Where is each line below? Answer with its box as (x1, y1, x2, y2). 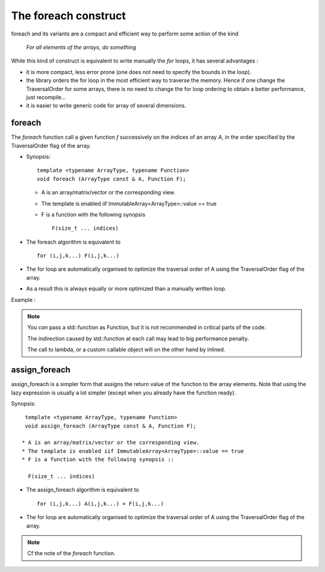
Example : (11, 296, 36, 303)
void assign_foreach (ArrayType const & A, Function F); (25, 422, 197, 429)
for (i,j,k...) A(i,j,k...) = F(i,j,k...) (37, 500, 164, 507)
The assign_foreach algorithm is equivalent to (26, 486, 140, 493)
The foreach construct (11, 9, 126, 22)
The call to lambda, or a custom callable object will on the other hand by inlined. (27, 346, 226, 353)
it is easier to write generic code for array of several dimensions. (26, 102, 187, 109)
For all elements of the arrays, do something (26, 43, 137, 51)
